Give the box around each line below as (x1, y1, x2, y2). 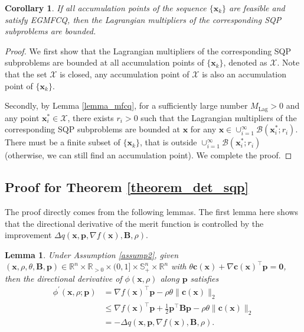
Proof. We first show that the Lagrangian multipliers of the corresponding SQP (5, 44, 292, 57)
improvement (5, 229, 52, 241)
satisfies (190, 272, 219, 284)
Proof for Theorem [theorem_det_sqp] (5, 178, 249, 196)
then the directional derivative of (5, 272, 122, 284)
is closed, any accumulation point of (60, 67, 189, 80)
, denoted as (223, 56, 267, 69)
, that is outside (139, 136, 197, 148)
